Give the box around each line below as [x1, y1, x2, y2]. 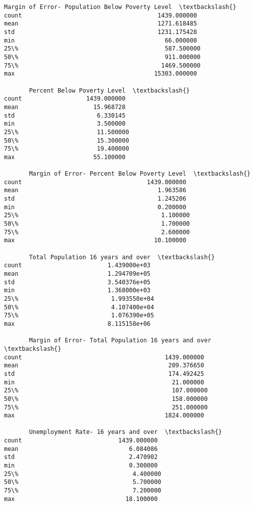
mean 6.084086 [4, 445, 158, 452]
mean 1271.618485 [4, 20, 197, 28]
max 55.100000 [4, 153, 126, 161]
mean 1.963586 [4, 187, 187, 194]
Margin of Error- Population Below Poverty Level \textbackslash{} [4, 4, 237, 11]
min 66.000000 [4, 37, 197, 44]
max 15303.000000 [4, 70, 197, 78]
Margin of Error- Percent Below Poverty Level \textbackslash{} [29, 170, 251, 178]
